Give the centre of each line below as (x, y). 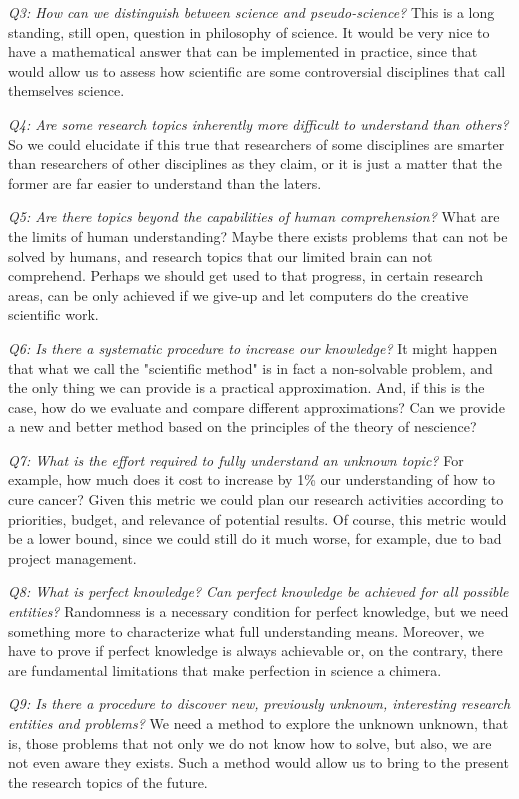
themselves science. (66, 90)
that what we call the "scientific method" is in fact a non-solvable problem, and (250, 367)
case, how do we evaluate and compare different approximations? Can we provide (256, 406)
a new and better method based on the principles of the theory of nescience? (242, 426)
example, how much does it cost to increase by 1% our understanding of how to (251, 479)
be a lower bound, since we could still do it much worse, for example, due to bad (255, 538)
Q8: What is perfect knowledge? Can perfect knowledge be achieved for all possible (258, 591)
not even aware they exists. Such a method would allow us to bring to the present (258, 762)
